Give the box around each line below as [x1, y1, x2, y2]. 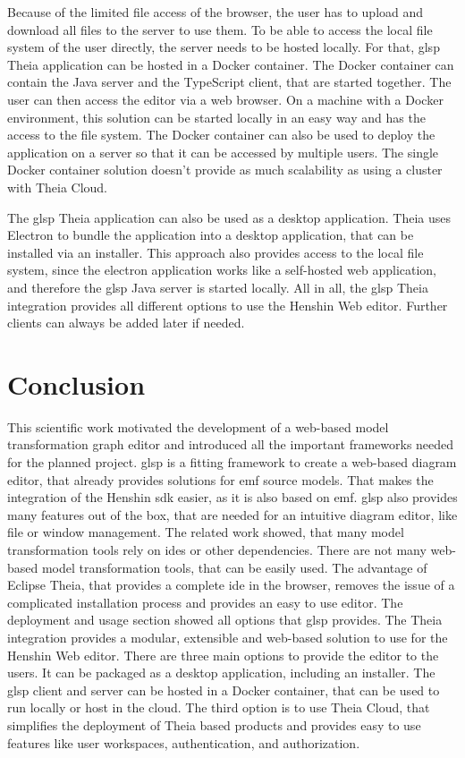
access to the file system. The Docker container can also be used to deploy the [7, 125, 435, 144]
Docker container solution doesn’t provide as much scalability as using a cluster [7, 160, 443, 179]
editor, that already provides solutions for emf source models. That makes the [7, 470, 434, 489]
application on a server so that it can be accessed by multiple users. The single [7, 142, 439, 161]
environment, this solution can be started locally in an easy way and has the [7, 107, 426, 126]
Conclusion [7, 365, 146, 402]
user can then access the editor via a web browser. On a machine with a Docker [7, 89, 444, 108]
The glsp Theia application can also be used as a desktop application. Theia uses [7, 208, 451, 226]
